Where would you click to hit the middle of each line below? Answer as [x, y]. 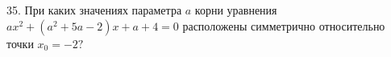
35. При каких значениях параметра [94, 10]
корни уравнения [236, 10]
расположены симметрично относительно [284, 25]
